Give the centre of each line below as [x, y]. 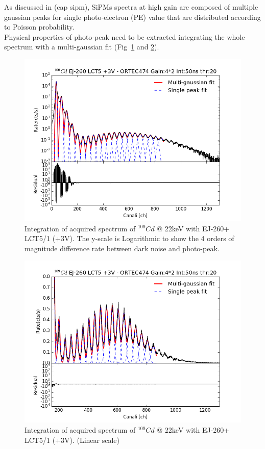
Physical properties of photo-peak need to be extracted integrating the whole [125, 36]
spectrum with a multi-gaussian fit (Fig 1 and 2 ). [82, 47]
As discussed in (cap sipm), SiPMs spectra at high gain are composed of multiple [131, 7]
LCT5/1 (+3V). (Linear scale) [72, 440]
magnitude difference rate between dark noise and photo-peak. [122, 248]
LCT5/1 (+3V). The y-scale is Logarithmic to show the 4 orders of [129, 238]
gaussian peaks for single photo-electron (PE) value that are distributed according [132, 17]
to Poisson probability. [39, 27]
